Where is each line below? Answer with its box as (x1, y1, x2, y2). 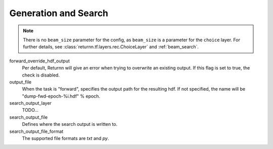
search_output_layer (9, 100, 52, 106)
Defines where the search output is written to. (22, 121, 118, 127)
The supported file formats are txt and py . (22, 135, 109, 141)
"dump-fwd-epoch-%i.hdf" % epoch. (22, 93, 101, 99)
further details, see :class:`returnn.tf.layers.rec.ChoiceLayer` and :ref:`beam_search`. (23, 44, 199, 50)
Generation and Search (9, 8, 109, 19)
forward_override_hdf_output (9, 58, 70, 64)
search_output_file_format (9, 128, 64, 134)
